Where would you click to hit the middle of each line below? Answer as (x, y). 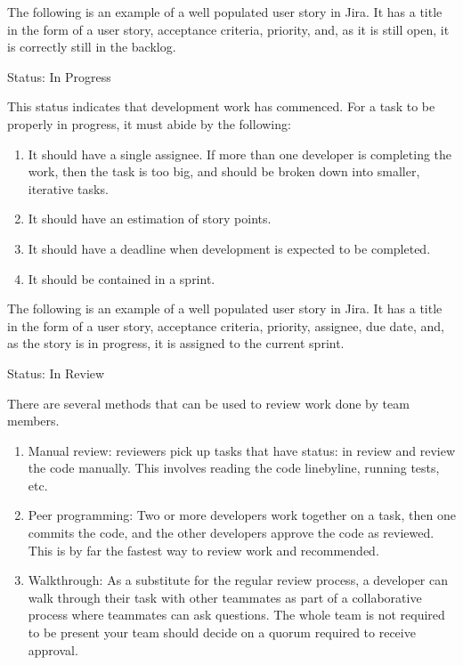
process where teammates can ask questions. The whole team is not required (236, 615)
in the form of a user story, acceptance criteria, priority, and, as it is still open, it (228, 29)
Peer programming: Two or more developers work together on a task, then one (242, 515)
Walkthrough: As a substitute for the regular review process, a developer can (238, 580)
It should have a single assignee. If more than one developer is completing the (240, 154)
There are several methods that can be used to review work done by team (208, 403)
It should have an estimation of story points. (150, 219)
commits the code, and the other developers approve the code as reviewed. (231, 533)
